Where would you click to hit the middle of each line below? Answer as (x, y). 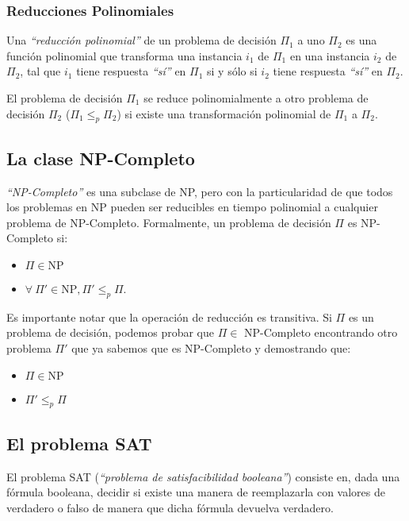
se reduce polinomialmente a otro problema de (256, 98)
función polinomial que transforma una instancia (124, 55)
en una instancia (330, 55)
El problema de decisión (65, 98)
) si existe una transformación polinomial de (224, 113)
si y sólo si (232, 71)
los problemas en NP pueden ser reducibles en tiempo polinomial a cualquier (192, 207)
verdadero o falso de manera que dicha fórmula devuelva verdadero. (170, 507)
